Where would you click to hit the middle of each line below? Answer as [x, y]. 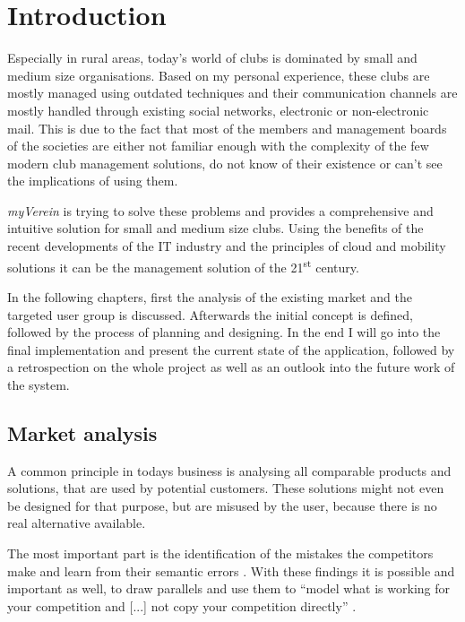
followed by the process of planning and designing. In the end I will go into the [224, 332]
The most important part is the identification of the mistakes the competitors [220, 553]
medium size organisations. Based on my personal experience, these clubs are [219, 75]
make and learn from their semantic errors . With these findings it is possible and [231, 570]
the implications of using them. [93, 181]
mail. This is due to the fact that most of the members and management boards [227, 128]
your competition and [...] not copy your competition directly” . [182, 605]
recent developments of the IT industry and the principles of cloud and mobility [227, 246]
